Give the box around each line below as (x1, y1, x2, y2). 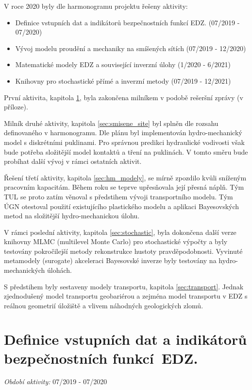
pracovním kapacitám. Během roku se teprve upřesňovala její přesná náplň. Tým (4, 182, 244, 192)
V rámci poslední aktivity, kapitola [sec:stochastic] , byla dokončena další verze (4, 227, 236, 237)
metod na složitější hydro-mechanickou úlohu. (4, 211, 140, 221)
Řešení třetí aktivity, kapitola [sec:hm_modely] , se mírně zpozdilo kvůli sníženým (4, 172, 247, 182)
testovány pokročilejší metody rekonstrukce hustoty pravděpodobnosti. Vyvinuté (4, 246, 243, 256)
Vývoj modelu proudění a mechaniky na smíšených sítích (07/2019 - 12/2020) (15, 43, 246, 53)
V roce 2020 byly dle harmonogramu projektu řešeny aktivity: (4, 1, 188, 11)
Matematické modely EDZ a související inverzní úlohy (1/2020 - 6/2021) (15, 59, 231, 70)
